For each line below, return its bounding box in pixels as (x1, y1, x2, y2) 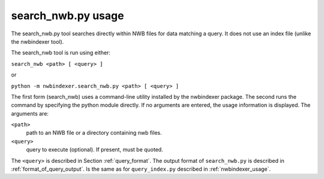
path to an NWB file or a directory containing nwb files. (26, 129, 162, 136)
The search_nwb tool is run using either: (11, 49, 111, 56)
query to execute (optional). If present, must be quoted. (26, 146, 163, 153)
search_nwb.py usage (11, 9, 124, 22)
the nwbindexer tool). (11, 38, 64, 45)
